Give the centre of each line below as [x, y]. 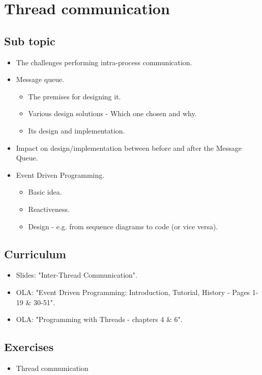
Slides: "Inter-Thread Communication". [77, 275]
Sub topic [30, 41]
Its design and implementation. [77, 130]
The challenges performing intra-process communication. [104, 62]
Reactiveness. [49, 209]
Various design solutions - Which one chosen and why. [112, 113]
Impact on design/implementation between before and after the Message [129, 148]
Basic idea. [45, 192]
